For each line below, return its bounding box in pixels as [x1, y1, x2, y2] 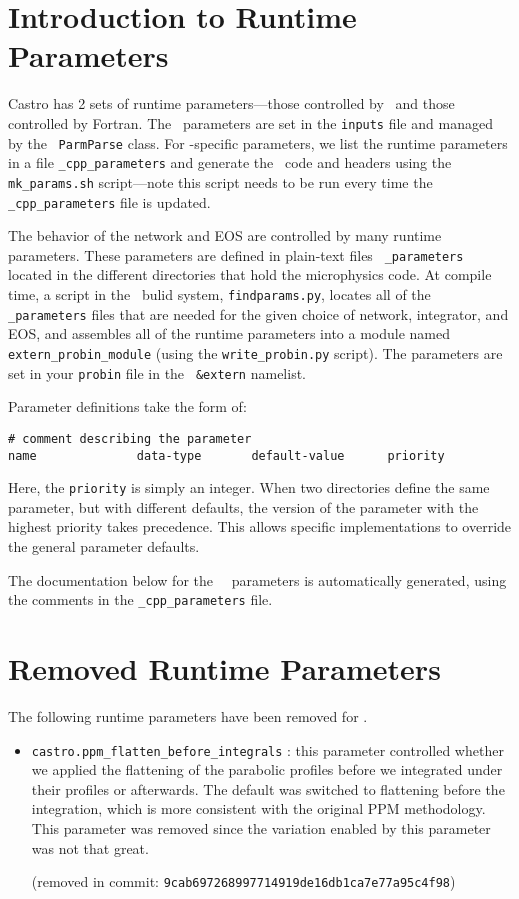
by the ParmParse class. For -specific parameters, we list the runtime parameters [8, 132, 508, 153]
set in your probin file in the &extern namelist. [8, 362, 306, 383]
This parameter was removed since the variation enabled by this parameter [31, 818, 491, 838]
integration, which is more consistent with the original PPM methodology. [31, 798, 486, 819]
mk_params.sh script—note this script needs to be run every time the [8, 171, 433, 192]
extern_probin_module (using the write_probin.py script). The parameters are [8, 342, 503, 363]
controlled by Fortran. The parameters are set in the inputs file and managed [8, 112, 493, 133]
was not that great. [31, 837, 149, 858]
